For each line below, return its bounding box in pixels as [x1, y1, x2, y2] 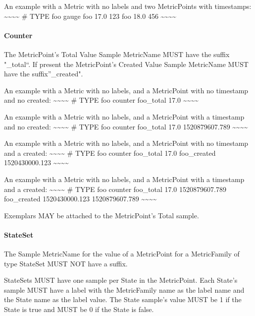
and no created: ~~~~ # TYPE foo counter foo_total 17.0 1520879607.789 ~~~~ [4, 121, 248, 131]
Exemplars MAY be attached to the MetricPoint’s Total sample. [4, 210, 199, 220]
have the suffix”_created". [4, 68, 83, 79]
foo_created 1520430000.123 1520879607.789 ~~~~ [4, 193, 157, 204]
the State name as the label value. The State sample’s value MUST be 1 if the [4, 294, 242, 305]
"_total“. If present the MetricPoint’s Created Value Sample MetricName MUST [4, 59, 249, 69]
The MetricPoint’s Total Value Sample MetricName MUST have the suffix [4, 49, 230, 59]
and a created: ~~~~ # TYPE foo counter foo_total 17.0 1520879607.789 [4, 184, 226, 194]
